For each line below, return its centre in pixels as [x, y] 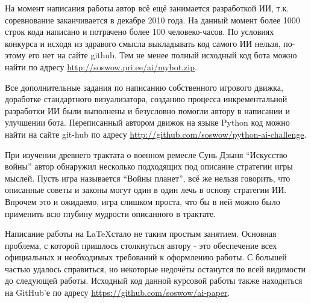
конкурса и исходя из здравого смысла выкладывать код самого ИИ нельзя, [143, 43]
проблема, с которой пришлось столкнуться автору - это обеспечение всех [141, 245]
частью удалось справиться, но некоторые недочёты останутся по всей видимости [155, 268]
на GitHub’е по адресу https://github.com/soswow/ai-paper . [118, 292]
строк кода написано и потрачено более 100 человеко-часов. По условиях [140, 32]
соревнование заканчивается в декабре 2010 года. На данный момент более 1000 [152, 20]
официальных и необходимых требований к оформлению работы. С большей [146, 257]
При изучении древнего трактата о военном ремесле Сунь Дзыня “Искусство [146, 154]
